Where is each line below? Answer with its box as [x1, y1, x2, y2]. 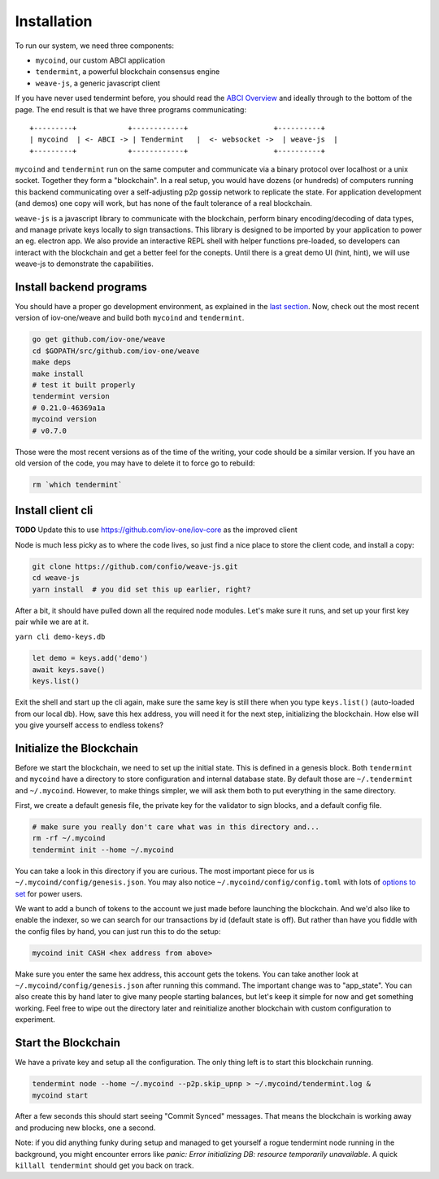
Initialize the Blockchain [15, 741, 138, 755]
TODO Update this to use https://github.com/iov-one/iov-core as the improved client [15, 525, 298, 535]
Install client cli [15, 504, 93, 517]
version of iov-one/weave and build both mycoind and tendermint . [15, 313, 245, 323]
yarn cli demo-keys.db [15, 632, 106, 642]
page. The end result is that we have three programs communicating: [15, 104, 247, 114]
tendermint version [32, 391, 110, 401]
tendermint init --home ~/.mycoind [32, 845, 174, 854]
